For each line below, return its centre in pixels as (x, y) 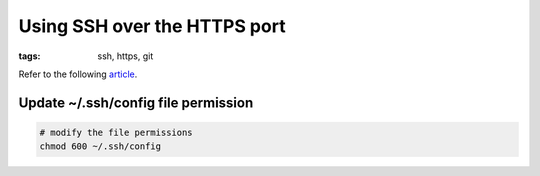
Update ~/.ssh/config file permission (136, 102)
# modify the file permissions (116, 132)
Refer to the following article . (78, 74)
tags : (29, 56)
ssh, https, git (125, 56)
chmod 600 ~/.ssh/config (100, 146)
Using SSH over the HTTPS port (152, 26)
